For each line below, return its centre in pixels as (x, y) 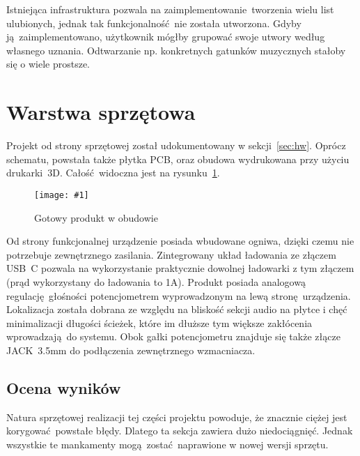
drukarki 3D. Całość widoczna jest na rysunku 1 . (113, 173)
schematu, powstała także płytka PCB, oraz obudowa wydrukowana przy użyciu (178, 159)
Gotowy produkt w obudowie (96, 217)
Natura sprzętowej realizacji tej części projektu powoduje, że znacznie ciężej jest (177, 417)
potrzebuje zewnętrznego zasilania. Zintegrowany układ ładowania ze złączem (171, 254)
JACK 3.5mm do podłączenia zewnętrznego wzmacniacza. (131, 350)
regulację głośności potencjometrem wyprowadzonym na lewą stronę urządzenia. (179, 295)
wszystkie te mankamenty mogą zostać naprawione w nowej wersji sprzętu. (167, 444)
